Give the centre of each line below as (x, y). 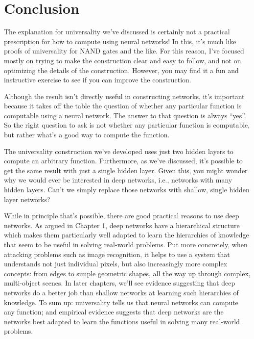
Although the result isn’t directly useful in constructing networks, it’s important (124, 96)
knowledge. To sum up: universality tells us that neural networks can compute (121, 302)
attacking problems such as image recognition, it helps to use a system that (117, 254)
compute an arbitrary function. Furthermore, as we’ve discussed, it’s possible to (123, 161)
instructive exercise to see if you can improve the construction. (98, 80)
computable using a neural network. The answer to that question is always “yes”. (125, 115)
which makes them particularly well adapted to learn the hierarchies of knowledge (127, 235)
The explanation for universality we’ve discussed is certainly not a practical (117, 32)
